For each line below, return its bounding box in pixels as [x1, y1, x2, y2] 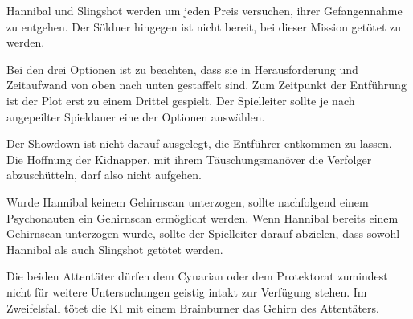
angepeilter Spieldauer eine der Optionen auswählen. [6, 108, 265, 125]
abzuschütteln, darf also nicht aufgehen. [6, 166, 202, 183]
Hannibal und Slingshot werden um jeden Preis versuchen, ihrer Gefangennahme [6, 2, 403, 18]
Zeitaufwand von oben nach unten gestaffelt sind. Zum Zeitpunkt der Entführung [6, 76, 407, 93]
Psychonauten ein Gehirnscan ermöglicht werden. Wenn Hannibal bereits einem [6, 209, 399, 226]
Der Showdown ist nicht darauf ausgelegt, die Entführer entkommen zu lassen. [6, 135, 392, 152]
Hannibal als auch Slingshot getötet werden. [6, 240, 223, 257]
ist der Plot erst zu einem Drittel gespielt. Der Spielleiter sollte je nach [6, 92, 355, 108]
